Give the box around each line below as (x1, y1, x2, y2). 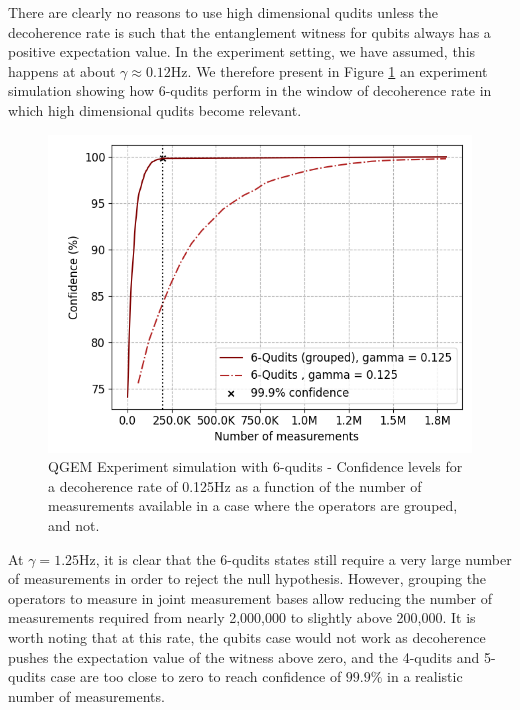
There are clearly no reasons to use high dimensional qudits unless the (8, 2, 439, 22)
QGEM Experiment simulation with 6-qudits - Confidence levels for (48, 456, 463, 477)
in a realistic (387, 666, 463, 687)
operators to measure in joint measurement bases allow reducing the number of (8, 587, 492, 608)
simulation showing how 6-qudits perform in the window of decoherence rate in (8, 80, 492, 101)
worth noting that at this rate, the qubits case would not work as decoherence (8, 626, 486, 647)
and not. (48, 514, 100, 535)
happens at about (8, 60, 116, 81)
